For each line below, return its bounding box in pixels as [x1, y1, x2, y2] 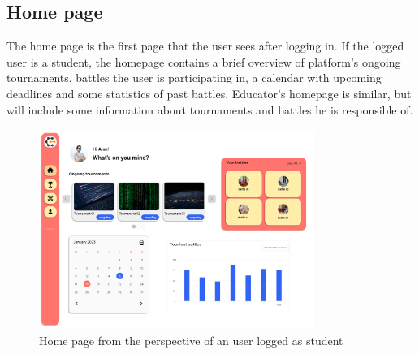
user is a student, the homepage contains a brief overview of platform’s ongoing [6, 53, 401, 70]
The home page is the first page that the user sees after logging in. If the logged [6, 37, 404, 54]
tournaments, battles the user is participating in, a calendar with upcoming [6, 69, 382, 86]
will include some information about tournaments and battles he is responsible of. [6, 101, 413, 118]
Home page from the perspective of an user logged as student [39, 331, 343, 348]
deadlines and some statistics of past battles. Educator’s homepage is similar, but [6, 84, 412, 101]
